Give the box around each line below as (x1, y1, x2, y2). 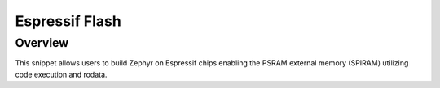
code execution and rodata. (15, 69, 108, 79)
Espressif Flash (15, 12, 121, 30)
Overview (15, 36, 69, 50)
